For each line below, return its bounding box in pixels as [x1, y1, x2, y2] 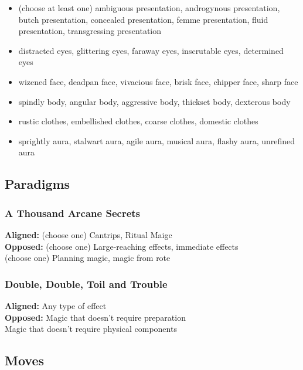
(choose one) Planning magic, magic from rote [5, 252, 171, 264]
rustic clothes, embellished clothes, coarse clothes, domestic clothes [18, 115, 258, 127]
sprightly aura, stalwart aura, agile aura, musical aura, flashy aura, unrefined [18, 134, 295, 147]
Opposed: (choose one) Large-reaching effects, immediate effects [5, 240, 239, 252]
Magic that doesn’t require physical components [5, 323, 177, 335]
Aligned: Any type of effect [5, 299, 107, 311]
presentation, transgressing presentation [18, 25, 162, 37]
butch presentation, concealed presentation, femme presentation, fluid [18, 13, 268, 25]
